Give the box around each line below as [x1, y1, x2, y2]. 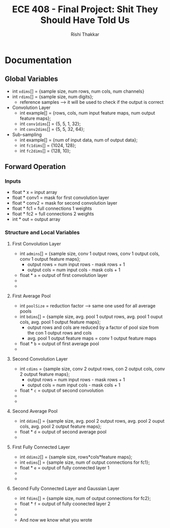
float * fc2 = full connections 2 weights [12, 211, 94, 217]
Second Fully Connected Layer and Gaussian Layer [12, 485, 120, 491]
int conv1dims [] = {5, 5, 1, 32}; [19, 121, 81, 127]
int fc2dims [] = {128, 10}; [19, 148, 71, 154]
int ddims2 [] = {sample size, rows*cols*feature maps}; [19, 454, 133, 460]
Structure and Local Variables [5, 229, 80, 236]
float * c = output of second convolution [19, 387, 104, 393]
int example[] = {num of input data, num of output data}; [19, 136, 138, 143]
